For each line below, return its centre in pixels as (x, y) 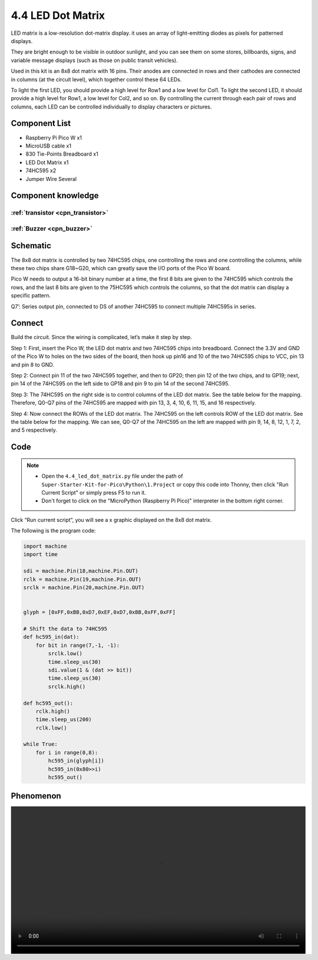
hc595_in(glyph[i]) (76, 761)
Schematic (31, 246)
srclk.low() (65, 654)
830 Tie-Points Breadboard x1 (62, 154)
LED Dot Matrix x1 (47, 162)
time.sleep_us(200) (64, 720)
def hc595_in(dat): (51, 637)
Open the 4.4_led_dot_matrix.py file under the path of (112, 476)
